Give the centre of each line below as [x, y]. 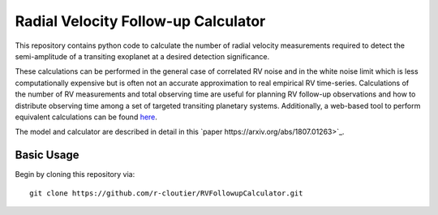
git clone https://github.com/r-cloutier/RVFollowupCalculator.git [166, 193]
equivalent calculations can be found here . [86, 117]
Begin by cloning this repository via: [75, 174]
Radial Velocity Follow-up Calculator [140, 21]
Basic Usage [47, 155]
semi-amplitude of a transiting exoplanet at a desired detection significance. [142, 56]
